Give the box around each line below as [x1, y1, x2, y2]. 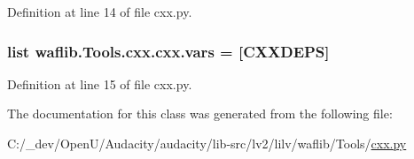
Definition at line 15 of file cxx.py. [7, 74, 192, 93]
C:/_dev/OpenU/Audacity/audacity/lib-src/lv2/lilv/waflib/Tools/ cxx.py [7, 134, 407, 152]
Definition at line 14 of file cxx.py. [7, 3, 192, 20]
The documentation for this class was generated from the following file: [7, 104, 393, 123]
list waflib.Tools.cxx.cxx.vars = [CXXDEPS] [7, 40, 330, 62]
